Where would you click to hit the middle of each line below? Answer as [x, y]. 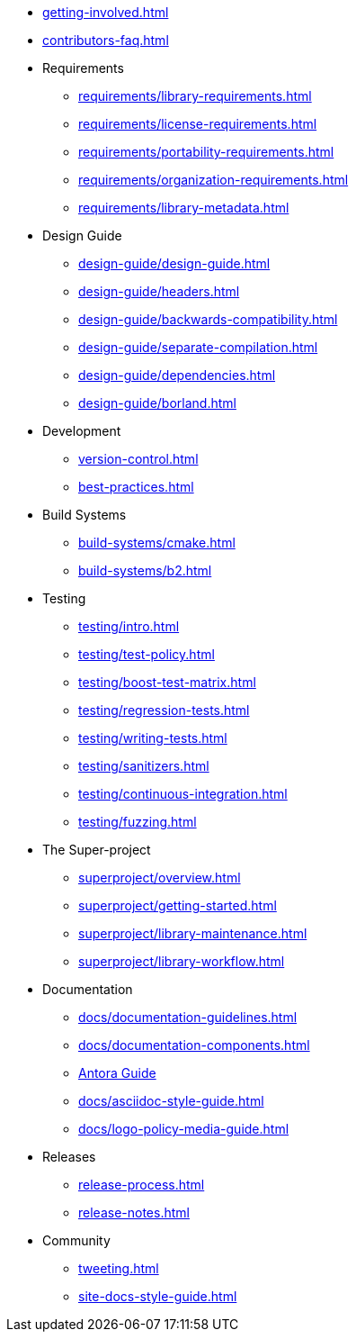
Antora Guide [117, 1073]
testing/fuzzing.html [138, 822]
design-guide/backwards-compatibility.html [208, 319]
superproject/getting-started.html [178, 905]
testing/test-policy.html [147, 654]
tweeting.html [119, 1268]
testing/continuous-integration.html [183, 794]
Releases [69, 1157]
